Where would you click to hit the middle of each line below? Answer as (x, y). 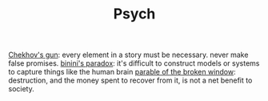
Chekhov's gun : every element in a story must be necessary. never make (128, 55)
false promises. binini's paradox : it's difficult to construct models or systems (134, 63)
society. (21, 89)
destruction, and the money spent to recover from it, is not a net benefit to (130, 80)
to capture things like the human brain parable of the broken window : (122, 72)
